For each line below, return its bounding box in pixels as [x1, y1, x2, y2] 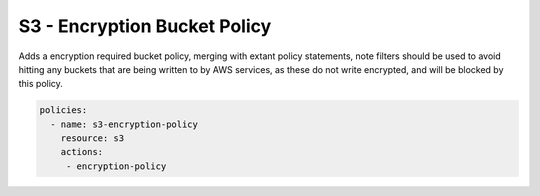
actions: [60, 146, 104, 158]
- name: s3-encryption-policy [50, 118, 199, 130]
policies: [39, 105, 88, 116]
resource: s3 [60, 133, 125, 144]
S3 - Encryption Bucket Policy [18, 15, 272, 37]
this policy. [18, 78, 64, 90]
